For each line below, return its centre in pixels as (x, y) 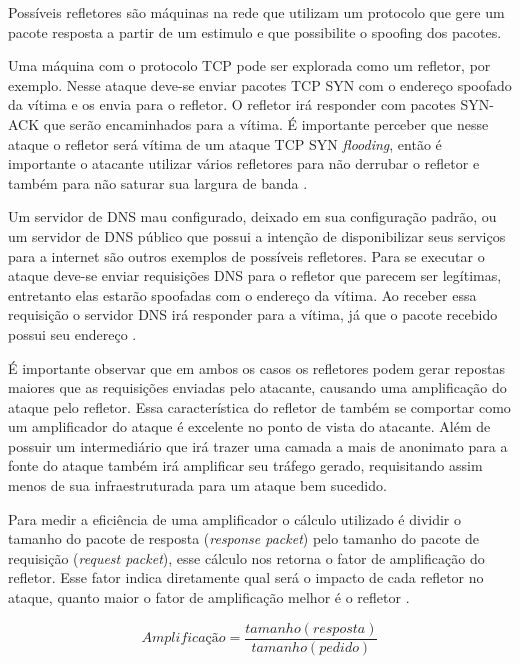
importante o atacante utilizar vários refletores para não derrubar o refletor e (244, 163)
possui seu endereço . (72, 333)
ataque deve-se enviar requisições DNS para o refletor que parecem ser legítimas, (255, 275)
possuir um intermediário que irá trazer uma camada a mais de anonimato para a (258, 445)
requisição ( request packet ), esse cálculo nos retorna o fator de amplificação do (246, 557)
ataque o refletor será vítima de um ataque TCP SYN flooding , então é (225, 143)
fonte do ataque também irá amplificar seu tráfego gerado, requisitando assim (245, 465)
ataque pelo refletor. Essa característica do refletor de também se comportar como (259, 406)
